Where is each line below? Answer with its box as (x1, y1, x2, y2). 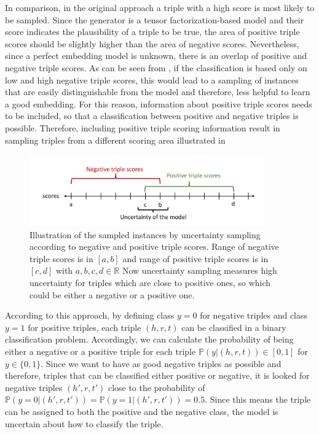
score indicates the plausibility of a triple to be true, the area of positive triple (5, 25, 300, 38)
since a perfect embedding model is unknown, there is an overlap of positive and (5, 49, 307, 62)
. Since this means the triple (205, 393, 311, 406)
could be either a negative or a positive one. (30, 288, 195, 301)
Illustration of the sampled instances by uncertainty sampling (30, 228, 261, 241)
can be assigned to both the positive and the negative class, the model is (5, 405, 278, 417)
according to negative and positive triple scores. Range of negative (30, 240, 279, 253)
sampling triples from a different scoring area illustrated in (5, 133, 226, 146)
